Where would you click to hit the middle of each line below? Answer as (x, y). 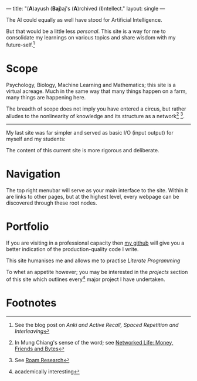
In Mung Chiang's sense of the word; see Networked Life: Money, (94, 342)
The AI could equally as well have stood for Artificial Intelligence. (84, 20)
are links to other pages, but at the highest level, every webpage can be (93, 197)
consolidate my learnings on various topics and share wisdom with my (91, 37)
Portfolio (28, 227)
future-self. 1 (21, 44)
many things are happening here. (46, 97)
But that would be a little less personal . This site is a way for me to (86, 31)
